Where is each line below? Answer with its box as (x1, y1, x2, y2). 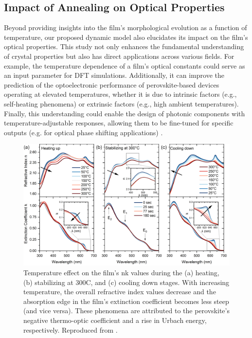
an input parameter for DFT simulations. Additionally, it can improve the (4, 70, 225, 80)
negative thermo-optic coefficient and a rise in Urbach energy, (23, 315, 207, 325)
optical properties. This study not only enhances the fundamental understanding (4, 41, 244, 52)
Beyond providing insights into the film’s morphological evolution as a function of (4, 22, 247, 33)
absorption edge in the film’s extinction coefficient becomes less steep (23, 296, 229, 306)
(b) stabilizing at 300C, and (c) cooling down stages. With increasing (23, 277, 230, 287)
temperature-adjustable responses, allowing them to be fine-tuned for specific (4, 118, 234, 128)
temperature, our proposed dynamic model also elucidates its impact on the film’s (4, 32, 248, 42)
